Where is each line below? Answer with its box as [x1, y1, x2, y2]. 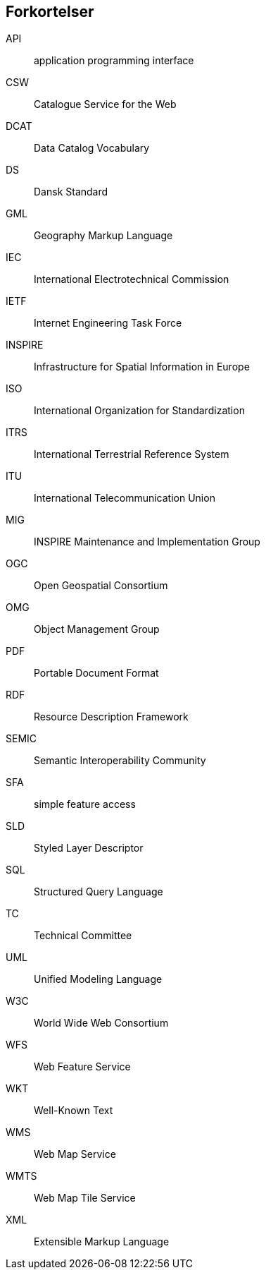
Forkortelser [6, 3, 94, 20]
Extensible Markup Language [34, 1235, 170, 1248]
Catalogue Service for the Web [34, 98, 177, 111]
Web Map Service [34, 1148, 116, 1161]
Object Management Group [34, 623, 160, 636]
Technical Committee [34, 929, 132, 942]
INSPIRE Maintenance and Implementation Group [34, 536, 260, 548]
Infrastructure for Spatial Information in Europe [34, 361, 250, 373]
